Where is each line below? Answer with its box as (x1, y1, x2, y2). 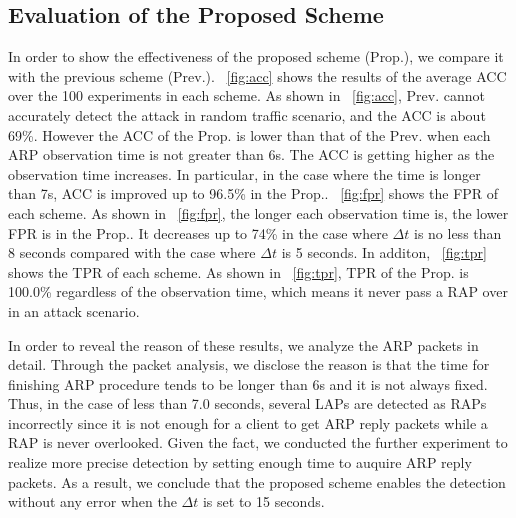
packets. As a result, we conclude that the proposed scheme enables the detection (8, 471, 506, 492)
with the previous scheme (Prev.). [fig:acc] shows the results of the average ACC (8, 65, 507, 86)
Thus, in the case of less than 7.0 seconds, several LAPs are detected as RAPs (8, 393, 487, 414)
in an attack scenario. (8, 300, 140, 321)
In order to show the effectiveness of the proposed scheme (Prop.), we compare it (8, 46, 504, 67)
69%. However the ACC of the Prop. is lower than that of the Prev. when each (8, 124, 491, 145)
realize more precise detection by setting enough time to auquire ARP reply (8, 452, 472, 473)
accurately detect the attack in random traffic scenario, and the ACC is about (8, 104, 486, 125)
